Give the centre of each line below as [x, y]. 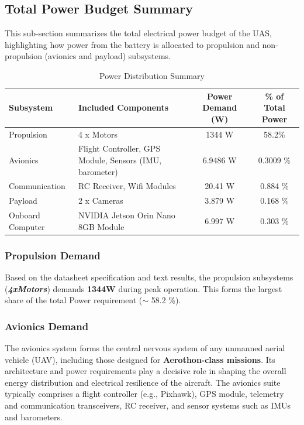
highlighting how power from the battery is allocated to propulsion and [132, 44]
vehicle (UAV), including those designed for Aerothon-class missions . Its [140, 359]
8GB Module [101, 226]
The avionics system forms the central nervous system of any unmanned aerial [145, 348]
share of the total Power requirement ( [74, 300]
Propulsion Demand [53, 255]
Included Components [123, 107]
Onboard [25, 215]
